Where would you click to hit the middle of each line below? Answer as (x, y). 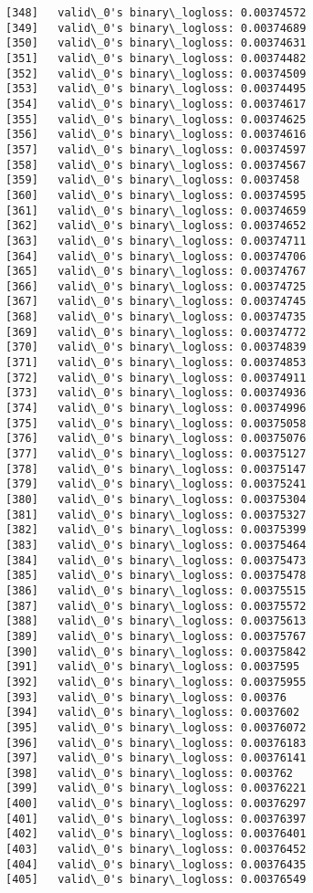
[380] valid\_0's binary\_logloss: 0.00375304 (156, 499)
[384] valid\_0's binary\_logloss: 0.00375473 (156, 560)
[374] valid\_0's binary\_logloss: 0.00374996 (156, 409)
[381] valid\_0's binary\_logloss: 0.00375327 (156, 515)
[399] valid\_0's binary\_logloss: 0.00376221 (156, 788)
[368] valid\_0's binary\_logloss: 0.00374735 (156, 317)
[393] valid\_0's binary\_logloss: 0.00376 (146, 697)
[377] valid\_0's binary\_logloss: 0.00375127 (156, 454)
